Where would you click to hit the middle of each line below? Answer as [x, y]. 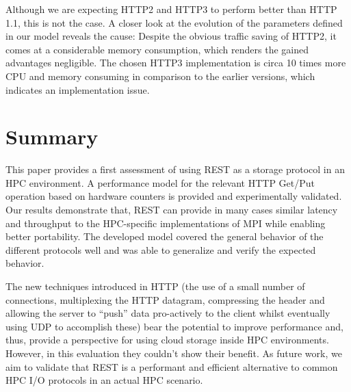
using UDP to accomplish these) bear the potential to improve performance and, [174, 326]
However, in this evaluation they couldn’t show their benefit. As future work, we [174, 353]
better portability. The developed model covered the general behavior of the [165, 236]
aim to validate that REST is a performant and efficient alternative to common [172, 366]
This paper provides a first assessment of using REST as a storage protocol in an [175, 169]
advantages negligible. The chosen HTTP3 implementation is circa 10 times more [176, 63]
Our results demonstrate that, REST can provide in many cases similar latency [172, 210]
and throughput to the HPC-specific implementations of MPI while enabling [166, 223]
